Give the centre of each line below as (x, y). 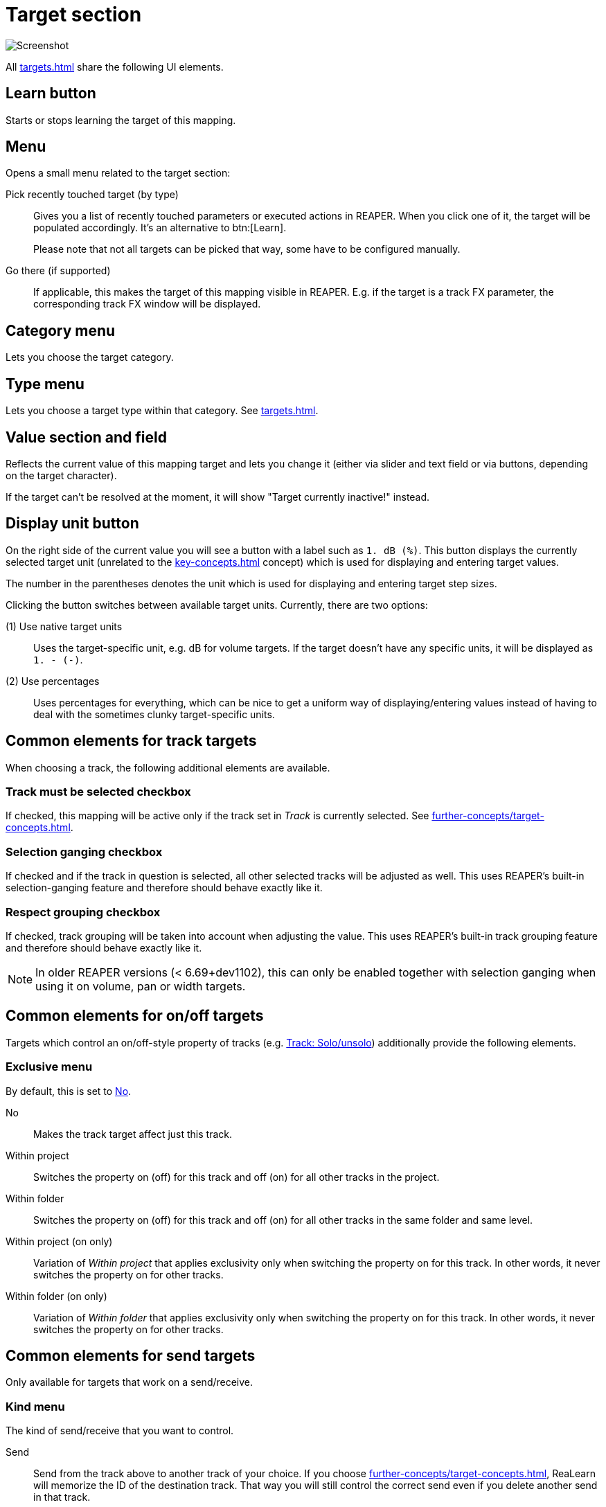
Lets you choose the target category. (90, 357)
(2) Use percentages (53, 681)
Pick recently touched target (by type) (92, 195)
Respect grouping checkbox (83, 912)
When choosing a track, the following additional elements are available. (168, 767)
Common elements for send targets (131, 1355)
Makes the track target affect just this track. (133, 1134)
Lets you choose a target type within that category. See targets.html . (162, 411)
